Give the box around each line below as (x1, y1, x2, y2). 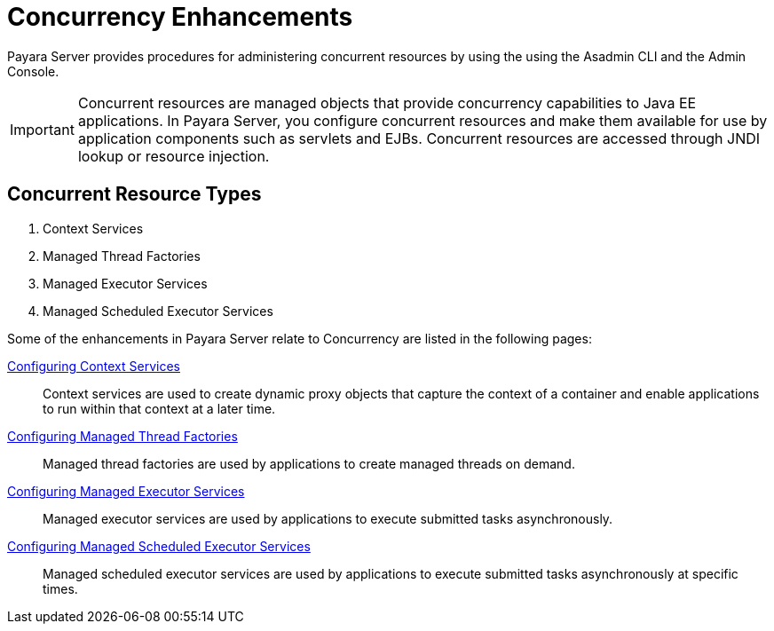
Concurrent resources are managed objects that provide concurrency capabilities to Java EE (77, 93, 697, 112)
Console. (7, 63, 59, 79)
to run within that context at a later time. (43, 400, 276, 416)
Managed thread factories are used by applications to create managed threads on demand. (43, 455, 575, 471)
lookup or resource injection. (77, 146, 270, 165)
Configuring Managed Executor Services (7, 483, 245, 499)
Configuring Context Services (7, 358, 180, 374)
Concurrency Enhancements (7, 2, 353, 32)
